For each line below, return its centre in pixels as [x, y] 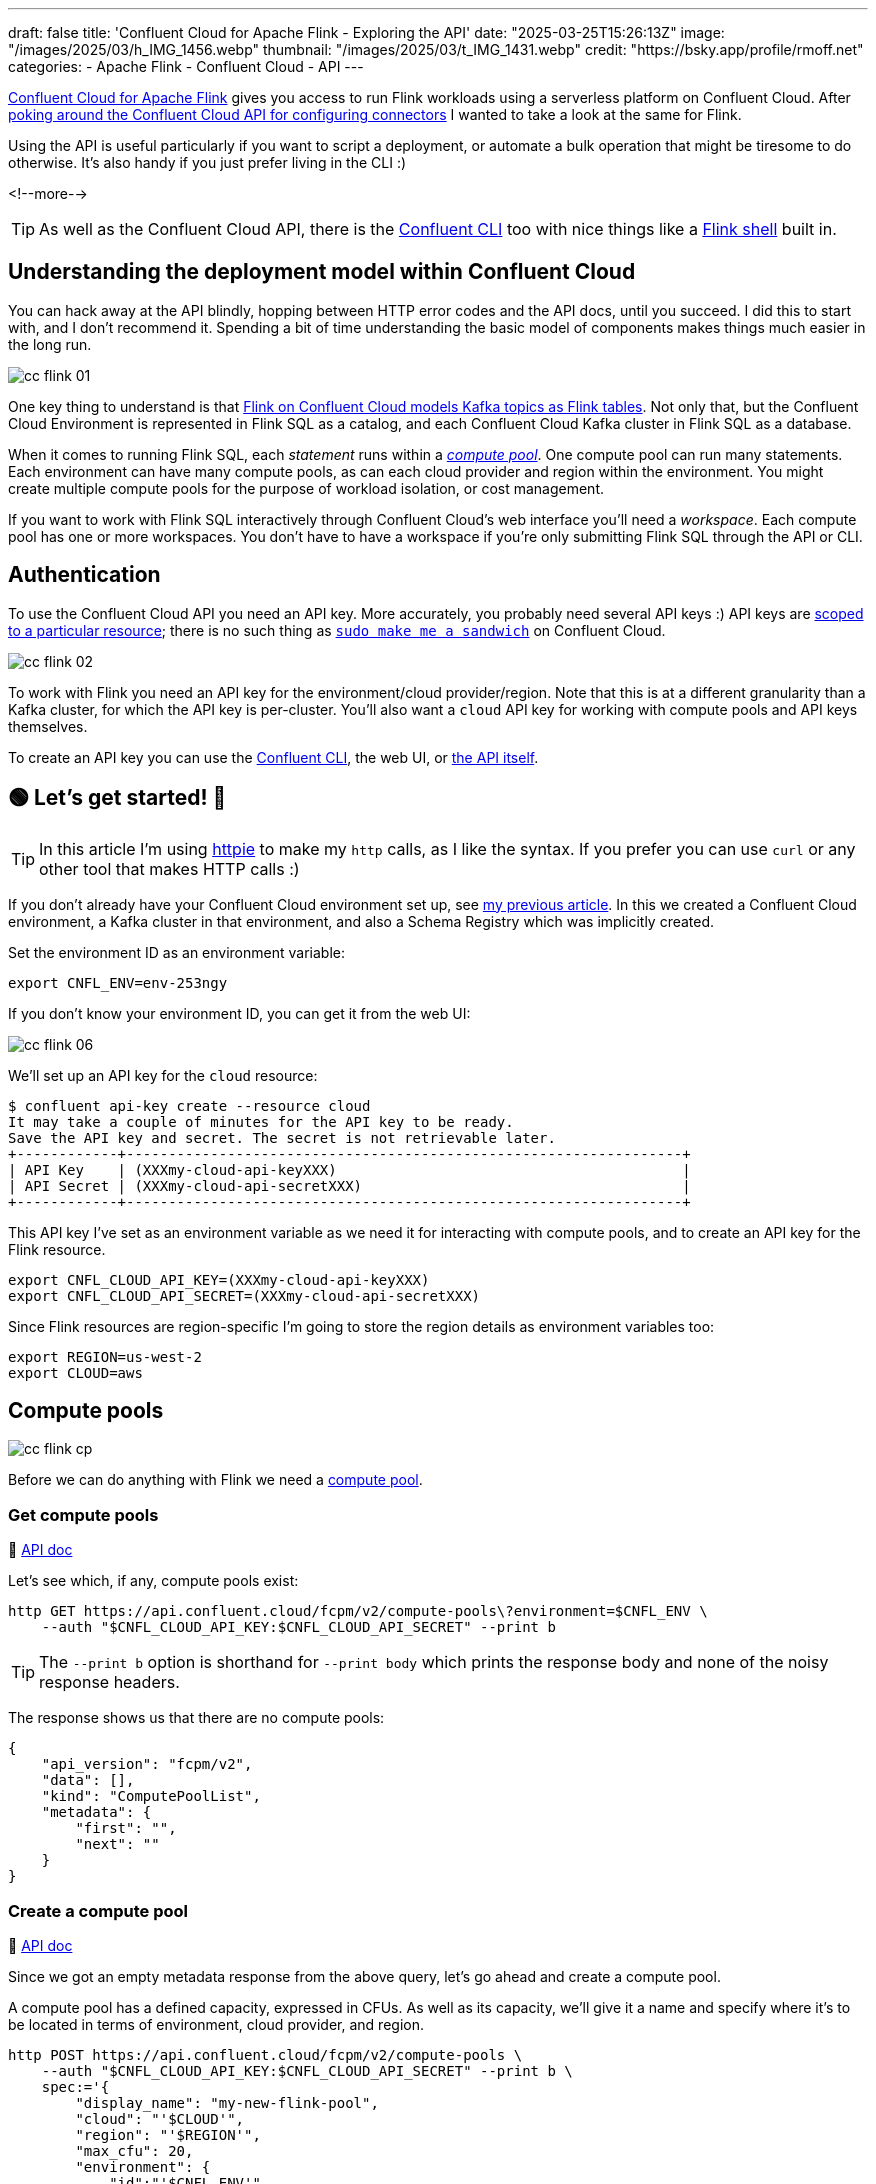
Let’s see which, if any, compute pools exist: [153, 1581]
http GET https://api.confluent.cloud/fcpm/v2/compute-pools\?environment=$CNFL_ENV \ [358, 1611]
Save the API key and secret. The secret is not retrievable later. [282, 1137]
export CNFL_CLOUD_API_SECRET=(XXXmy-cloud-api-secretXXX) [244, 1295]
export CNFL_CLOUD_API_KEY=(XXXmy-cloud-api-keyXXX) [219, 1279]
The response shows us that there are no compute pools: [196, 1718]
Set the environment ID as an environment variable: [176, 952]
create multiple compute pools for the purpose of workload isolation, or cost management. [306, 488]
